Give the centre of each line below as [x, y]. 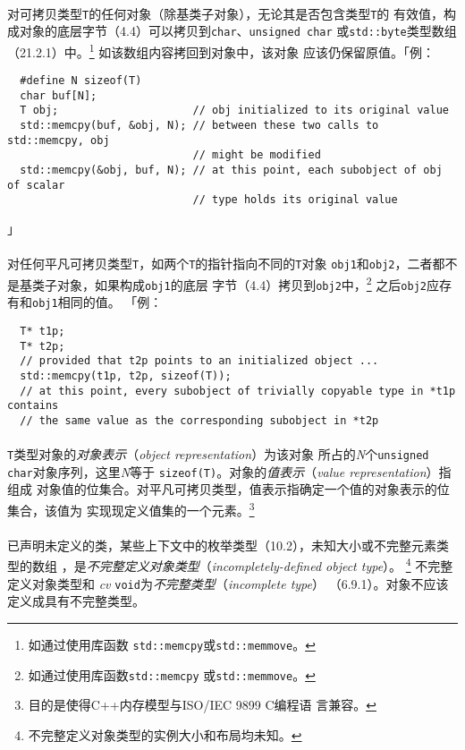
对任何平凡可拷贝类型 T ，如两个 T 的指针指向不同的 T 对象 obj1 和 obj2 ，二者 [220, 264]
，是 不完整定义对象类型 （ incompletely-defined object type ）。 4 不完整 [257, 565]
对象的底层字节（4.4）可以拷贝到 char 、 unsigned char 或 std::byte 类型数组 [238, 31]
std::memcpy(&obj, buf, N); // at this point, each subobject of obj [231, 170]
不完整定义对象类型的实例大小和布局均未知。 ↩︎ [165, 734]
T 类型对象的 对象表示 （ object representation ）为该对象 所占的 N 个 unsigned [218, 454]
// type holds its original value [295, 200]
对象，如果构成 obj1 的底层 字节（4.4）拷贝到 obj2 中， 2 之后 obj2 [241, 283]
